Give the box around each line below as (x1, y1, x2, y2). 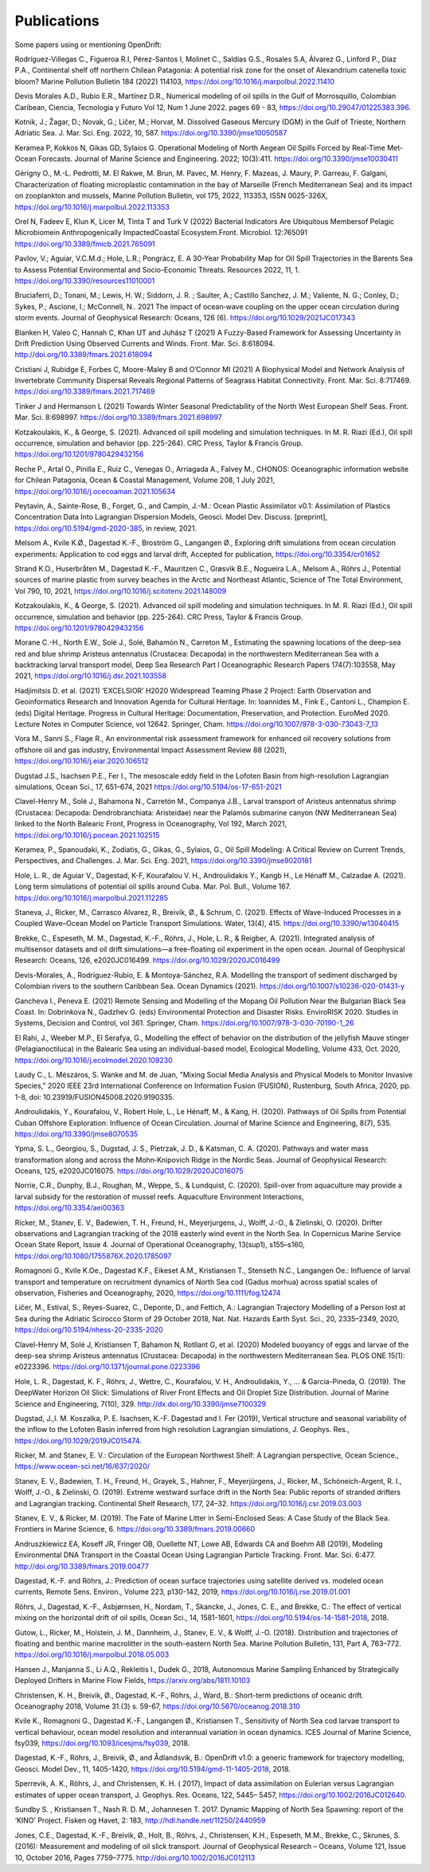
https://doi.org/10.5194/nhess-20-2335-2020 (14, 1325, 163, 1335)
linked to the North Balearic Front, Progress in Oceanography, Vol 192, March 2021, (14, 819, 287, 829)
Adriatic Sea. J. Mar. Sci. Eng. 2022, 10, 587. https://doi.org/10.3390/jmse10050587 (14, 128, 287, 138)
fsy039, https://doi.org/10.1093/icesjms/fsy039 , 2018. (14, 1738, 190, 1748)
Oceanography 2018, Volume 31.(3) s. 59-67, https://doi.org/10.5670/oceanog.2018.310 (14, 1701, 300, 1711)
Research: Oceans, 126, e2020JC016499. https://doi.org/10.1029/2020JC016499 (14, 956, 280, 965)
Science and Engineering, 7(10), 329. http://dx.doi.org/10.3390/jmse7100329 (14, 1399, 267, 1408)
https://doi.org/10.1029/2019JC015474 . (14, 1435, 143, 1446)
